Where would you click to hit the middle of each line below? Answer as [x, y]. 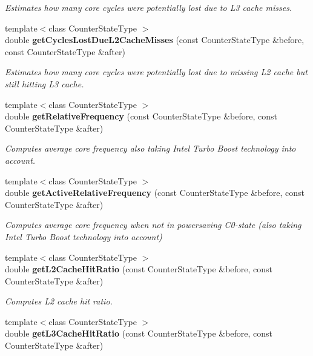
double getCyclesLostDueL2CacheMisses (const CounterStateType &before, [155, 40]
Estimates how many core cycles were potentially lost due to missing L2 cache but [156, 72]
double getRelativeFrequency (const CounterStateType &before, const [141, 116]
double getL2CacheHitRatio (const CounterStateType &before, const [139, 269]
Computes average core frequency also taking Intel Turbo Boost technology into [150, 148]
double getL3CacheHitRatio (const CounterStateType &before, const [139, 333]
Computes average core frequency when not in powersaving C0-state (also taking [153, 225]
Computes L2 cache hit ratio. [59, 301]
